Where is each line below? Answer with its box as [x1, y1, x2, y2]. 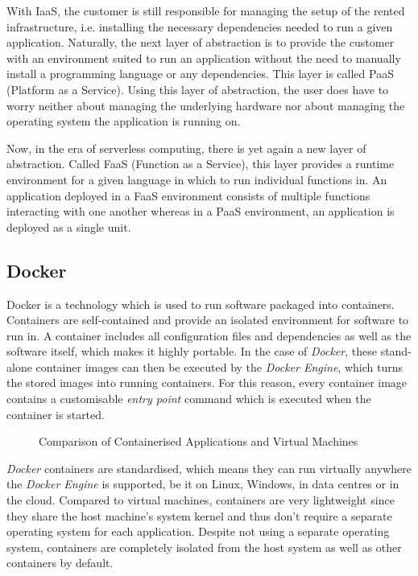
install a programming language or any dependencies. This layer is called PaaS [6, 65, 394, 82]
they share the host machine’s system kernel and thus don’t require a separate [6, 507, 392, 524]
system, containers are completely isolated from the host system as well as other [6, 538, 402, 555]
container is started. [6, 405, 105, 422]
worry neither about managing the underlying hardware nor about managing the [6, 97, 405, 113]
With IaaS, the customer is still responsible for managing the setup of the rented [6, 2, 405, 19]
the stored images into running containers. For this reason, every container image [6, 374, 408, 391]
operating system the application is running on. [6, 113, 241, 130]
